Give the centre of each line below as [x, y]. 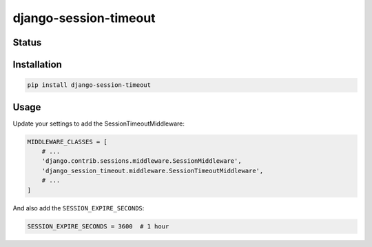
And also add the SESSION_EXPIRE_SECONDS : [79, 208]
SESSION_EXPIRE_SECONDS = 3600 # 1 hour [98, 226]
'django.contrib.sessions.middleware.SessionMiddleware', [142, 161]
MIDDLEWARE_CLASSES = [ [68, 142]
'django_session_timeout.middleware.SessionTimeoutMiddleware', [153, 170]
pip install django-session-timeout [89, 85]
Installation [37, 65]
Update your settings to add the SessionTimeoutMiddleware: [99, 123]
